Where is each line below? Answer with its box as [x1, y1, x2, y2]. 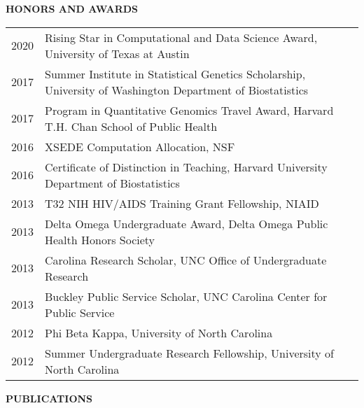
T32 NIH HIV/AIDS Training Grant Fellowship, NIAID [45, 195, 319, 211]
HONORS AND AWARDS [6, 1, 139, 15]
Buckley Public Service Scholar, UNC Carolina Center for [45, 288, 328, 304]
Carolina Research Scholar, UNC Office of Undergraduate [45, 251, 327, 268]
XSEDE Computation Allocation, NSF [45, 138, 235, 155]
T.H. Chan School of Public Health [45, 118, 218, 134]
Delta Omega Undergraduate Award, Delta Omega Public [45, 215, 328, 232]
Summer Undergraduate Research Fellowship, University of [45, 344, 334, 361]
